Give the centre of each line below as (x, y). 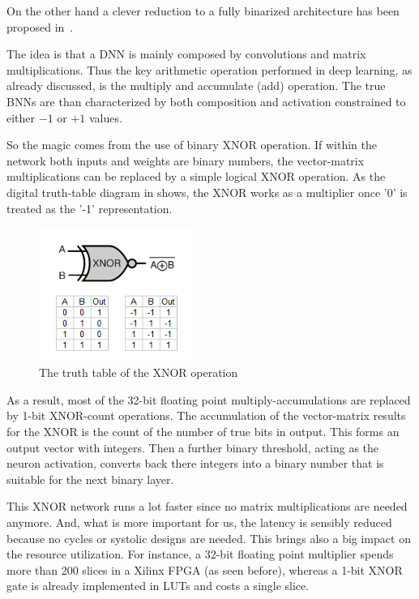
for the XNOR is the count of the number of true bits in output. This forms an (203, 432)
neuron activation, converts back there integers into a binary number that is (195, 463)
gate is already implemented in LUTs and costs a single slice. (158, 586)
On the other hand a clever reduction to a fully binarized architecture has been (203, 11)
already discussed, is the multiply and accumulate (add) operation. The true (196, 86)
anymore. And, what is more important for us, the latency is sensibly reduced (199, 522)
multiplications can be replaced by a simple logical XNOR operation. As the (196, 176)
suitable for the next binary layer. (90, 479)
